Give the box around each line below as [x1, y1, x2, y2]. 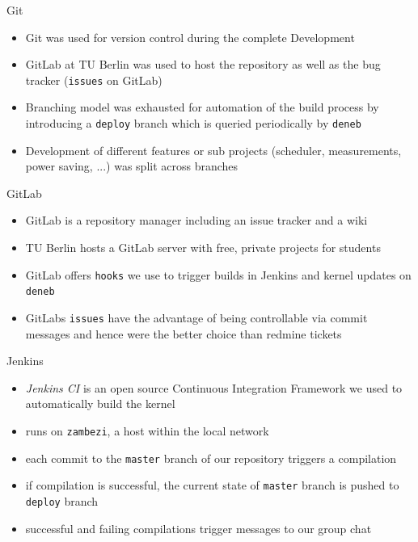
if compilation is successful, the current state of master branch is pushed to [25, 477, 399, 494]
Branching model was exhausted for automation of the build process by [25, 99, 379, 116]
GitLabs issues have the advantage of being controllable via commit [25, 309, 368, 326]
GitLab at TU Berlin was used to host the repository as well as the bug [25, 56, 381, 73]
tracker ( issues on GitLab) [25, 71, 163, 88]
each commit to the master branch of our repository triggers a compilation [25, 449, 397, 466]
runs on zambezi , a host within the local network [25, 422, 269, 439]
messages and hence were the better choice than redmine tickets [25, 325, 342, 342]
